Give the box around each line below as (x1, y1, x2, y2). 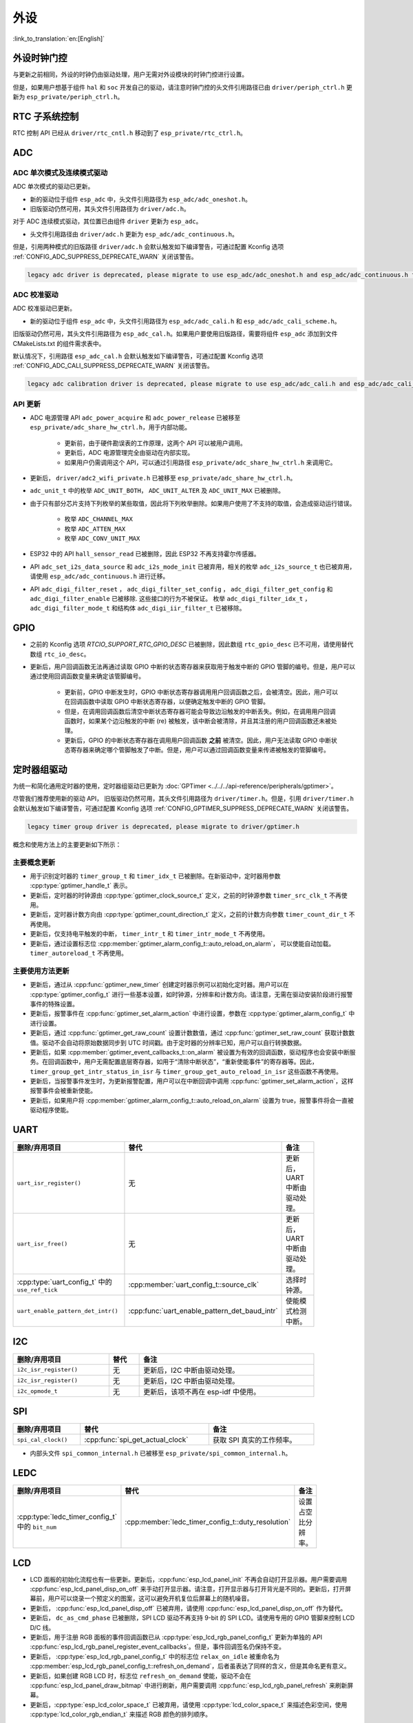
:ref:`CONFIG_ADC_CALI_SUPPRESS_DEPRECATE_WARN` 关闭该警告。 (12, 362, 213, 370)
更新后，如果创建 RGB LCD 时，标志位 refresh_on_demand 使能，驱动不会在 (30, 1671, 251, 1680)
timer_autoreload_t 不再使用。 (30, 949, 127, 957)
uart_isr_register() (17, 1179, 82, 1187)
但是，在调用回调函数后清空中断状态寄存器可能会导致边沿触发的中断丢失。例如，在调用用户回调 (64, 707, 336, 715)
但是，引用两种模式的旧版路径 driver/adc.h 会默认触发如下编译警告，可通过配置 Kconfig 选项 (12, 243, 284, 251)
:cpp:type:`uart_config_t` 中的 (17, 1277, 113, 1287)
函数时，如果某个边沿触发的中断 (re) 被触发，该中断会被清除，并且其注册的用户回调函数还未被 (64, 717, 332, 725)
